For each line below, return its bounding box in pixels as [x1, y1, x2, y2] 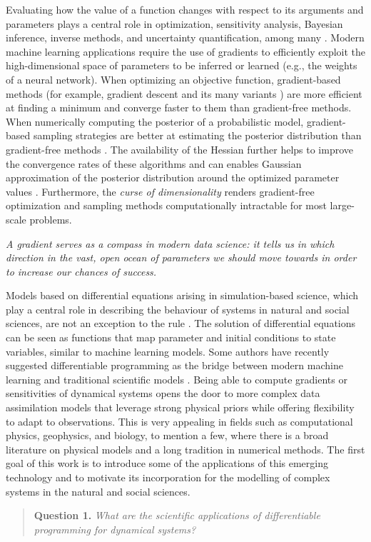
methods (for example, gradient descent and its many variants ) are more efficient [6, 86, 362, 101]
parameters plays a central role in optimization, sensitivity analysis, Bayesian [6, 16, 343, 31]
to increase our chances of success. [6, 264, 157, 278]
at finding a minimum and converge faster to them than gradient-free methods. [6, 100, 352, 115]
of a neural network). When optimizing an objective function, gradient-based [6, 71, 341, 86]
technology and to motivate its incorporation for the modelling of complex [6, 470, 330, 484]
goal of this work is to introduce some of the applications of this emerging [6, 456, 328, 471]
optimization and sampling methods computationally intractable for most [6, 198, 327, 213]
